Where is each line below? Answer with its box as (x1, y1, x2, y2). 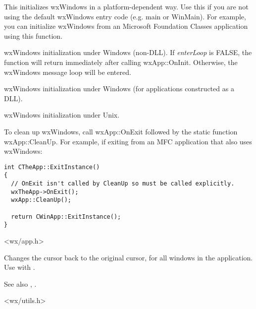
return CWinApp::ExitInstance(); (11, 213, 121, 220)
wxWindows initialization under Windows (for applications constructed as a (4, 83, 234, 94)
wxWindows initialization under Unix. (4, 110, 120, 120)
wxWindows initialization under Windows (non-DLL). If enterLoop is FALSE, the (4, 47, 252, 58)
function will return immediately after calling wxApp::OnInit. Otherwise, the (4, 57, 238, 67)
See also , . (4, 278, 37, 289)
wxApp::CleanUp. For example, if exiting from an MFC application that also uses (4, 136, 252, 146)
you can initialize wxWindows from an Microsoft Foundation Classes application (4, 21, 248, 31)
